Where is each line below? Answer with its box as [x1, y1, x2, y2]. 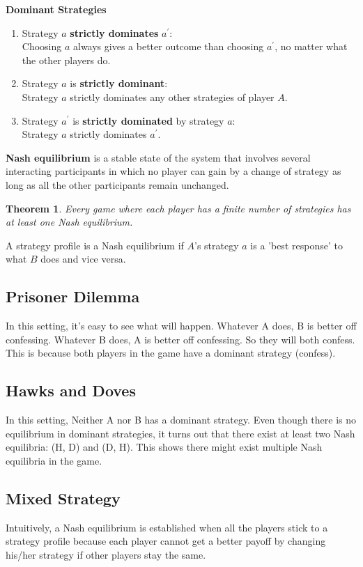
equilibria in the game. [6, 453, 102, 467]
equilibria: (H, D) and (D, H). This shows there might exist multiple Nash [6, 440, 323, 454]
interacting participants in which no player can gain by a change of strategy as [6, 164, 341, 178]
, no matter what [275, 39, 348, 54]
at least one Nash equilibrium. [6, 215, 133, 229]
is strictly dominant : [70, 76, 168, 91]
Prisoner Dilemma [6, 286, 140, 307]
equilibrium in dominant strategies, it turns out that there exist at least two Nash [6, 426, 355, 440]
